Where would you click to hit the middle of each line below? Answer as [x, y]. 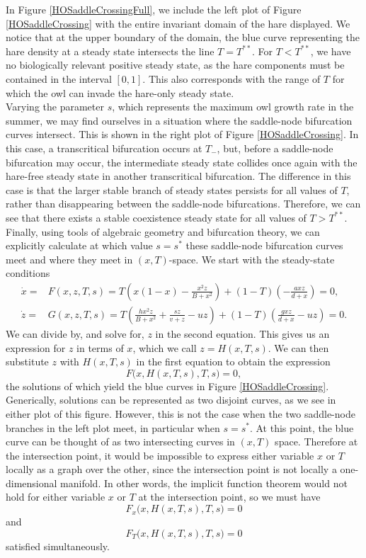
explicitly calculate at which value [79, 245]
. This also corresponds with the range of [231, 78]
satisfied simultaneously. [58, 546]
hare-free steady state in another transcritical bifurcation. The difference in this [178, 176]
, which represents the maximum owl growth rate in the [233, 107]
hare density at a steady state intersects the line [110, 51]
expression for [36, 347]
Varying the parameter [55, 107]
